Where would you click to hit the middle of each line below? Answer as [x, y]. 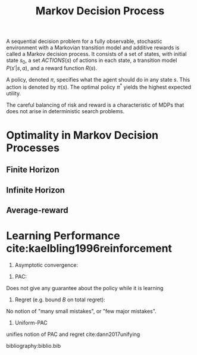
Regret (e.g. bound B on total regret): [60, 300]
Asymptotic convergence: [46, 265]
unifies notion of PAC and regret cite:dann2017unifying [73, 334]
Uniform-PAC [31, 322]
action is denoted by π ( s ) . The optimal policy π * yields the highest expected [99, 86]
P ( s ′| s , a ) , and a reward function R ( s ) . [51, 68]
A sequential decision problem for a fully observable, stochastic [84, 41]
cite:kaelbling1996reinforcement [89, 249]
